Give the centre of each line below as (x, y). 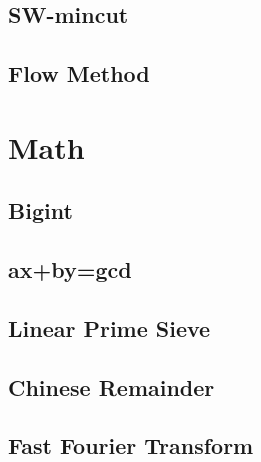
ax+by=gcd (70, 269)
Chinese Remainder (111, 386)
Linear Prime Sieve (109, 327)
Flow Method (79, 73)
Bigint (40, 210)
